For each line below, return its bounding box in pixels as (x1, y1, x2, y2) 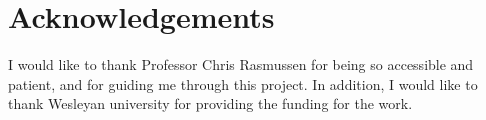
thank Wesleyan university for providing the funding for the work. (8, 93, 413, 114)
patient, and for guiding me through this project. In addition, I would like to (8, 73, 478, 94)
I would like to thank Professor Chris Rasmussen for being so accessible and (8, 54, 474, 75)
